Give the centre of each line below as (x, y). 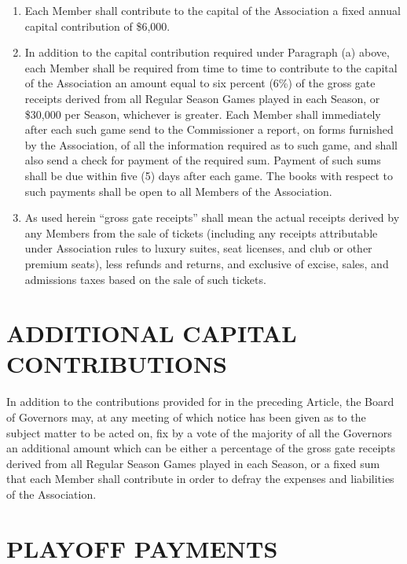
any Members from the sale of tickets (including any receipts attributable (201, 232)
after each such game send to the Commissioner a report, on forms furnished (209, 129)
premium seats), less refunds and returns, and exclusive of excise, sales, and (207, 263)
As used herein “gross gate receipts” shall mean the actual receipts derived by (212, 217)
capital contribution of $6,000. (97, 26)
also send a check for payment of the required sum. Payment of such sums (203, 160)
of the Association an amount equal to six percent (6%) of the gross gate (200, 83)
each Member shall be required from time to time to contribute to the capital (211, 67)
